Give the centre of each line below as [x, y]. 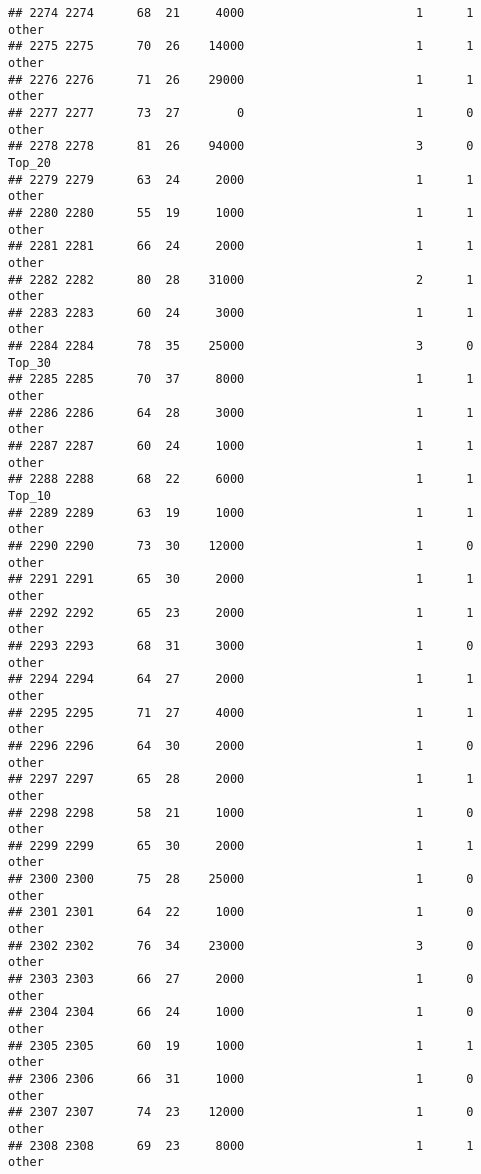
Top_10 [29, 496]
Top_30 [29, 362]
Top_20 [29, 162]
